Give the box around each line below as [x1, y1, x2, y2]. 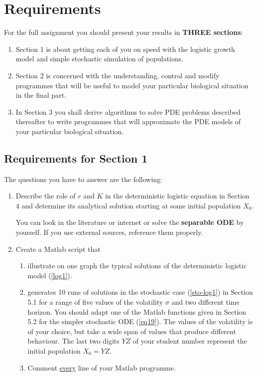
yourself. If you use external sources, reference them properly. [15, 227, 203, 237]
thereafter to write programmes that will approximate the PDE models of [15, 116, 241, 127]
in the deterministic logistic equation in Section [105, 190, 250, 201]
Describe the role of [15, 190, 76, 201]
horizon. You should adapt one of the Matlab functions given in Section [27, 306, 247, 317]
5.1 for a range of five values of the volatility [27, 297, 163, 307]
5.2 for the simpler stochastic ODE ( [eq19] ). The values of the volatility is [27, 316, 253, 327]
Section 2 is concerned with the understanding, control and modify [15, 70, 220, 80]
